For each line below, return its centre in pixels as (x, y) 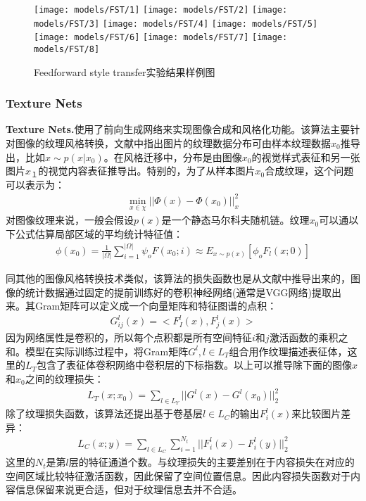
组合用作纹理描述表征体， (288, 351)
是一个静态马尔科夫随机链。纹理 (235, 220)
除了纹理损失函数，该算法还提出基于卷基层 (104, 413)
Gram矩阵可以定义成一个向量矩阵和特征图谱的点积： (156, 306)
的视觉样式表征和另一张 (306, 157)
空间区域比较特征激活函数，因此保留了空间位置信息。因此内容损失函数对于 (178, 475)
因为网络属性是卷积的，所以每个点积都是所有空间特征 (129, 337)
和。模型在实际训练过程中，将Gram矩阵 (97, 351)
